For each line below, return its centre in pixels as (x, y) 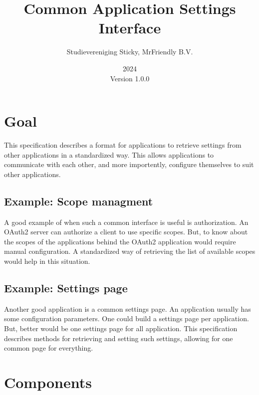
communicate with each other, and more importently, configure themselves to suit (129, 164)
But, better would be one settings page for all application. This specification (121, 328)
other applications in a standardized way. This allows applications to (109, 154)
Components (48, 382)
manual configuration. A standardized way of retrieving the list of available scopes (130, 251)
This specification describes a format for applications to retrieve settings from (123, 145)
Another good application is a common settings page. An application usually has (128, 308)
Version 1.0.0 (130, 78)
